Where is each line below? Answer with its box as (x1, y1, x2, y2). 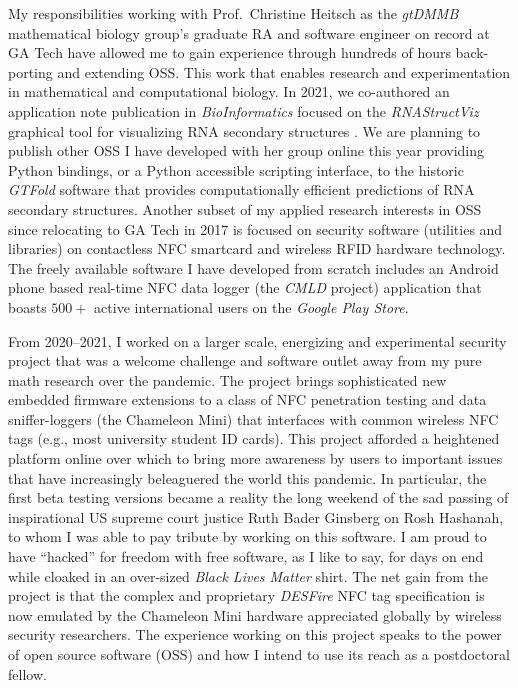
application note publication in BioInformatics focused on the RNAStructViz (8, 100, 479, 121)
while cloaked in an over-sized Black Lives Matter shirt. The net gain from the (8, 565, 489, 586)
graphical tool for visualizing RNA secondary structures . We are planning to (8, 120, 481, 141)
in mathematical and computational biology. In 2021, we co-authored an (8, 81, 450, 102)
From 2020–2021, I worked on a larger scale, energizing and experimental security (8, 330, 507, 351)
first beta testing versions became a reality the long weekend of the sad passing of (8, 487, 509, 508)
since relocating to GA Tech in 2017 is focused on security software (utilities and (8, 218, 503, 239)
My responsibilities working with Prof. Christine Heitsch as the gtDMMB (8, 3, 459, 23)
